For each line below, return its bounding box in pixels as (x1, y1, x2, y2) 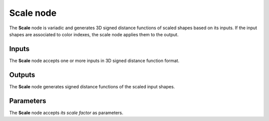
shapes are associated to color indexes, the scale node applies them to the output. (9, 31, 179, 37)
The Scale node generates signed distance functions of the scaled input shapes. (9, 83, 175, 89)
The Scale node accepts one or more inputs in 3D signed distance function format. (9, 58, 179, 63)
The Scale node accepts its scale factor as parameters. (9, 110, 124, 116)
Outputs (9, 70, 35, 79)
